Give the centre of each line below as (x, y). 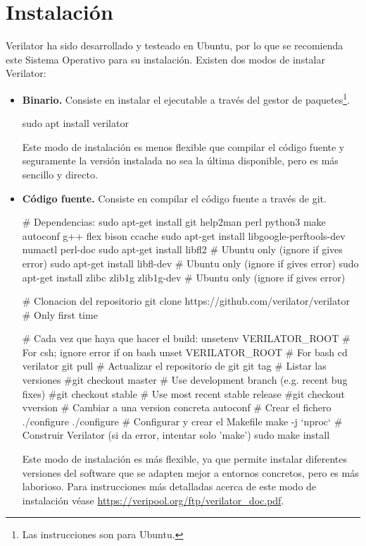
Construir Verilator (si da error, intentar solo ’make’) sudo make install (176, 435)
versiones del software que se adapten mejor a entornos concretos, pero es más (190, 472)
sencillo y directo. (60, 174)
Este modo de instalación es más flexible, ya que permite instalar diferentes (184, 459)
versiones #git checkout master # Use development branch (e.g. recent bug (185, 380)
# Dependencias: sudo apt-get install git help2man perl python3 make (174, 222)
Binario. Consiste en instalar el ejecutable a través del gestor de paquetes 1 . (186, 98)
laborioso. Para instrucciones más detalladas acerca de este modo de (169, 486)
